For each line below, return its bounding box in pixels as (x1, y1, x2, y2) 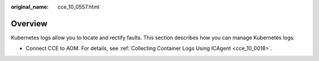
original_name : (11, 4, 49, 10)
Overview (11, 18, 48, 29)
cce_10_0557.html (57, 4, 100, 10)
